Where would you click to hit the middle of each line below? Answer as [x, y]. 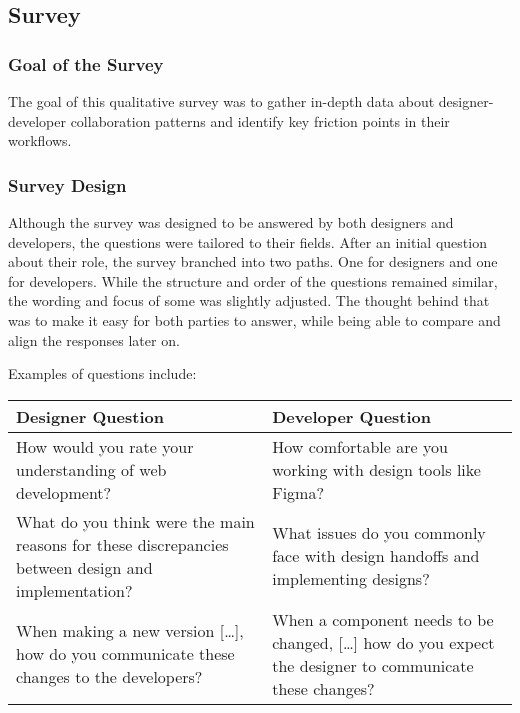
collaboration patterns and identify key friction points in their [260, 120]
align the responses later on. [94, 339]
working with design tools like [376, 469]
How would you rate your [105, 446]
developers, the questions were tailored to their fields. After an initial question [247, 241]
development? [64, 492]
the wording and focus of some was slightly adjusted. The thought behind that [249, 300]
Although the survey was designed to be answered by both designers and [231, 222]
